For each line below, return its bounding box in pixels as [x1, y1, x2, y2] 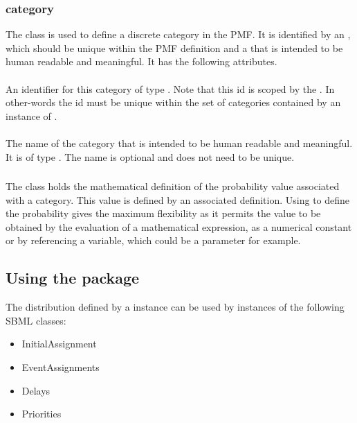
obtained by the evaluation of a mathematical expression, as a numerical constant [6, 219, 352, 234]
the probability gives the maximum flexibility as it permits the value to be [6, 206, 321, 221]
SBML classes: [6, 313, 66, 327]
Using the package [6, 267, 140, 288]
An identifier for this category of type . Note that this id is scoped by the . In [6, 81, 335, 96]
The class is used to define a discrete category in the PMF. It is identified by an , [6, 27, 351, 42]
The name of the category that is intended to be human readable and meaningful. [6, 135, 353, 150]
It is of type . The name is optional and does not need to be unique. [6, 149, 295, 164]
